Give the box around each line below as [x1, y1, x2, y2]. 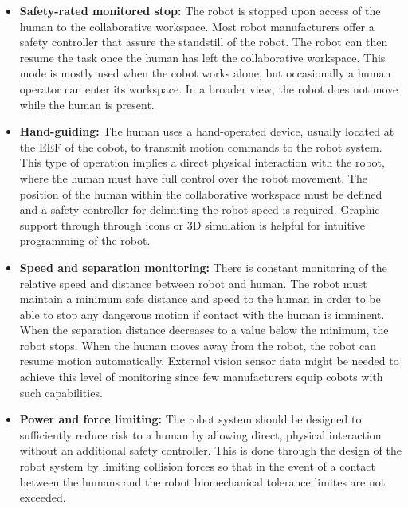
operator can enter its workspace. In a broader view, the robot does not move [19, 80, 398, 96]
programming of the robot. [19, 232, 151, 249]
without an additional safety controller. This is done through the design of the [19, 442, 402, 459]
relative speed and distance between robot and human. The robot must [19, 274, 367, 291]
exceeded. [19, 489, 66, 506]
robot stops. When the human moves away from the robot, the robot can [19, 337, 377, 353]
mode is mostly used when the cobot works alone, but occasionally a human [19, 65, 391, 81]
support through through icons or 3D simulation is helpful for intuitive [19, 216, 366, 233]
